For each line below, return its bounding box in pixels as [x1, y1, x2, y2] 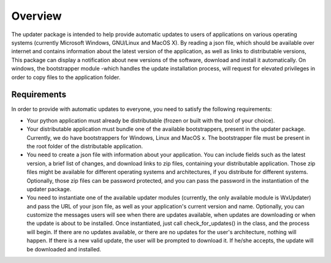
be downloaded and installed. [26, 245, 101, 253]
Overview [11, 9, 62, 23]
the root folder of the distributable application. [26, 142, 143, 150]
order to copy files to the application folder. [11, 74, 121, 81]
